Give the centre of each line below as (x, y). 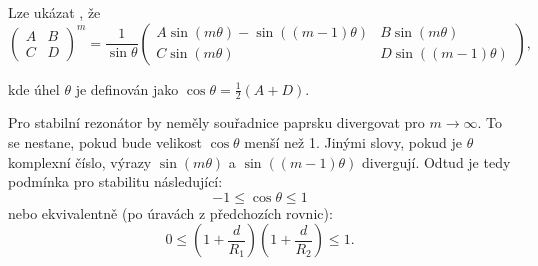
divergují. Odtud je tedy (436, 161)
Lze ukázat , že (54, 12)
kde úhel (34, 88)
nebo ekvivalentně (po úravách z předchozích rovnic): (170, 212)
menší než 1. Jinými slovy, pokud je (353, 142)
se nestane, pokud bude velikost (105, 142)
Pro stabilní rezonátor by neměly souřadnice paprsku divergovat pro (216, 122)
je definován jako (127, 88)
